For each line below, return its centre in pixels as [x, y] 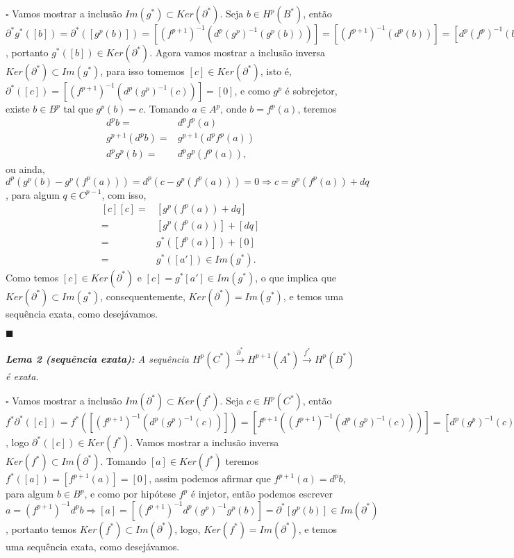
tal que [78, 108]
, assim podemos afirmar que [210, 478]
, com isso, [124, 194]
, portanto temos [41, 528]
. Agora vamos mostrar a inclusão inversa [237, 52]
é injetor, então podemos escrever [262, 494]
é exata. [22, 376]
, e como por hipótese [130, 494]
